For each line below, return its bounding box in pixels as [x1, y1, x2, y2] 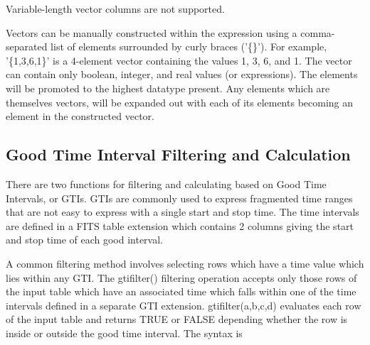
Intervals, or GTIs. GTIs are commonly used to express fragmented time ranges [6, 190, 353, 205]
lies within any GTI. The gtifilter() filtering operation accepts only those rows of [6, 270, 357, 285]
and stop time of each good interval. [6, 232, 164, 247]
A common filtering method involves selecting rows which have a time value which [6, 256, 364, 270]
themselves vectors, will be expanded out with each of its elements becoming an [6, 94, 354, 109]
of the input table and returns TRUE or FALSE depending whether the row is [6, 312, 348, 327]
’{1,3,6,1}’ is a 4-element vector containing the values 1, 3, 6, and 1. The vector [6, 53, 352, 67]
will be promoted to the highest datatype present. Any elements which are [6, 80, 330, 95]
